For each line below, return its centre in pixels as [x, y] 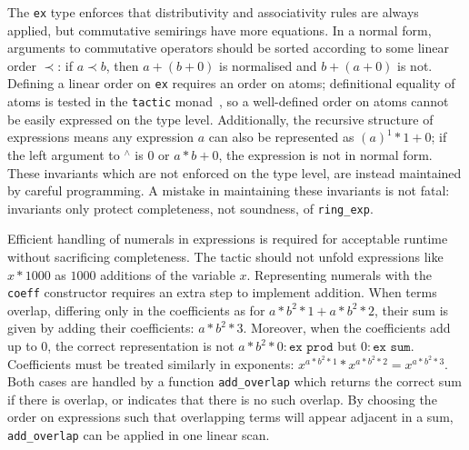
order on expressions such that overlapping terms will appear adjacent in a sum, [230, 417]
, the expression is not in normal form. [325, 154]
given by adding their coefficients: [101, 328]
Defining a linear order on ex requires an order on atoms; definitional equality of [231, 83]
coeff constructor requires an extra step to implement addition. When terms [222, 292]
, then [122, 65]
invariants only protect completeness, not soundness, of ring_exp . [190, 208]
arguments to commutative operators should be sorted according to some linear [228, 48]
